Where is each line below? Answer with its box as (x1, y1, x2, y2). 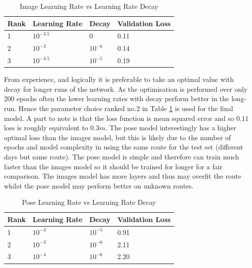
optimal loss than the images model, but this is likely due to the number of (4, 132, 231, 142)
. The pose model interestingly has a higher (105, 122, 236, 133)
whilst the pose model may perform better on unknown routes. (4, 180, 194, 191)
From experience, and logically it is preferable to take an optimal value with (4, 74, 234, 84)
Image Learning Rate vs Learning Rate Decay (20, 1, 158, 11)
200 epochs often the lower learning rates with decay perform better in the (4, 93, 229, 104)
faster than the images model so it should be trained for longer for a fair (4, 161, 223, 171)
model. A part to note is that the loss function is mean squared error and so (4, 113, 234, 123)
